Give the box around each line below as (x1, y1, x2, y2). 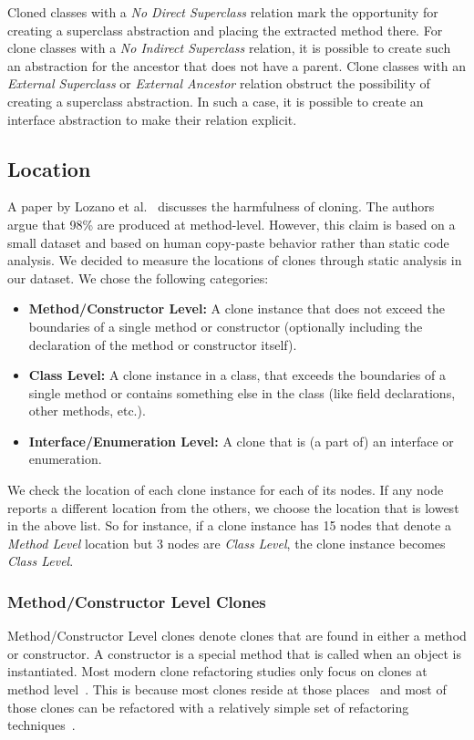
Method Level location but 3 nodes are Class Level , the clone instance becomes (7, 533, 446, 552)
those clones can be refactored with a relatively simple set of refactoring (7, 697, 409, 716)
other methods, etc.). (28, 401, 146, 420)
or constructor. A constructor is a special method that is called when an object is (7, 643, 462, 663)
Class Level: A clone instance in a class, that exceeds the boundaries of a (28, 365, 446, 385)
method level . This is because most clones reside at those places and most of (7, 680, 447, 699)
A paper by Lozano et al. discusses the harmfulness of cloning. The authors (7, 197, 435, 216)
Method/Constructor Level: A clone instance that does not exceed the (28, 299, 445, 318)
